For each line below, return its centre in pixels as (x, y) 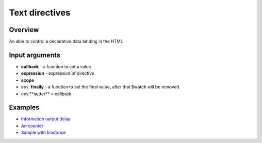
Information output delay (46, 119)
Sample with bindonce (43, 132)
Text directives (40, 13)
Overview (24, 30)
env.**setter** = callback (46, 94)
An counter (32, 126)
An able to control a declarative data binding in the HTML (66, 42)
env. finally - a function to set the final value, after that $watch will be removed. (101, 87)
